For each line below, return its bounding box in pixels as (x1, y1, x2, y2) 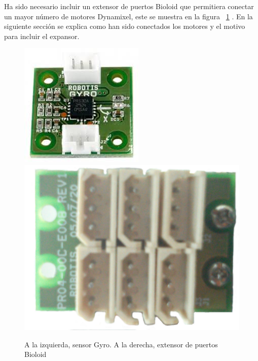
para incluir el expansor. (4, 30, 80, 41)
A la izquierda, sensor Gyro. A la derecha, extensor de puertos (24, 339, 218, 349)
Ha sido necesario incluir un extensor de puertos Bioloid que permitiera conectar (4, 1, 254, 11)
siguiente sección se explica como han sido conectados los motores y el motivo (4, 21, 245, 31)
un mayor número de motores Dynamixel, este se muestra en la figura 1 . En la (4, 11, 253, 21)
